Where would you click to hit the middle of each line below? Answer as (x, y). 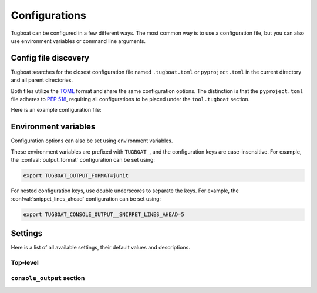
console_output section (48, 278)
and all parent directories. (42, 80)
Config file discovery (50, 58)
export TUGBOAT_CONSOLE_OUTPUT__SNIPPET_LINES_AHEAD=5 (104, 214)
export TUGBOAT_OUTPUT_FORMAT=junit (76, 176)
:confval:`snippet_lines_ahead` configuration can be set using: (86, 199)
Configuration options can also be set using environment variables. (92, 141)
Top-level (25, 262)
